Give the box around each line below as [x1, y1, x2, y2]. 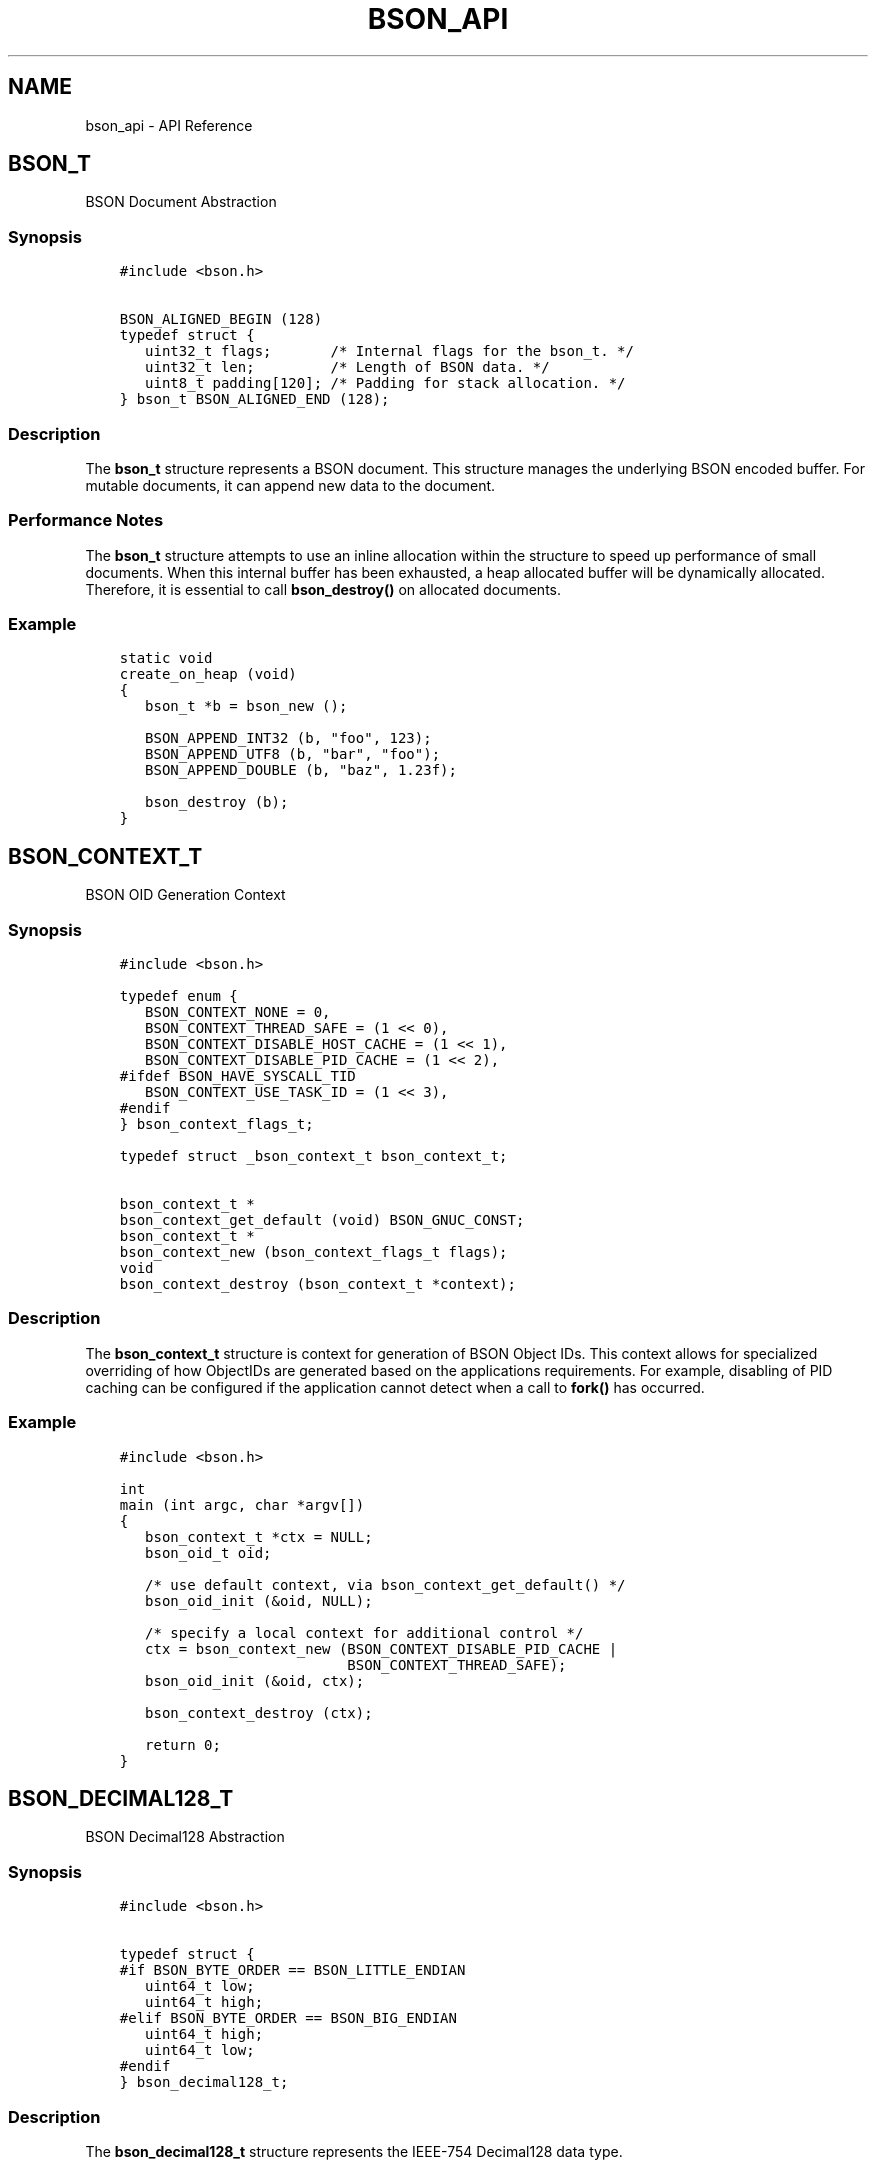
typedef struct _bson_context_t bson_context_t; [119, 1148, 508, 1165]
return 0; [145, 1736, 221, 1753]
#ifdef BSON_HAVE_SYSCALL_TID [119, 1068, 356, 1085]
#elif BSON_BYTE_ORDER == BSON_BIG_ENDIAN [119, 2010, 457, 2027]
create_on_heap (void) [119, 666, 297, 683]
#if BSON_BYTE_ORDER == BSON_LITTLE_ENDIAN [119, 1962, 466, 1979]
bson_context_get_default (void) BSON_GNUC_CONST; [119, 1212, 525, 1229]
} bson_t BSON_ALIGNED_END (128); [119, 391, 390, 408]
